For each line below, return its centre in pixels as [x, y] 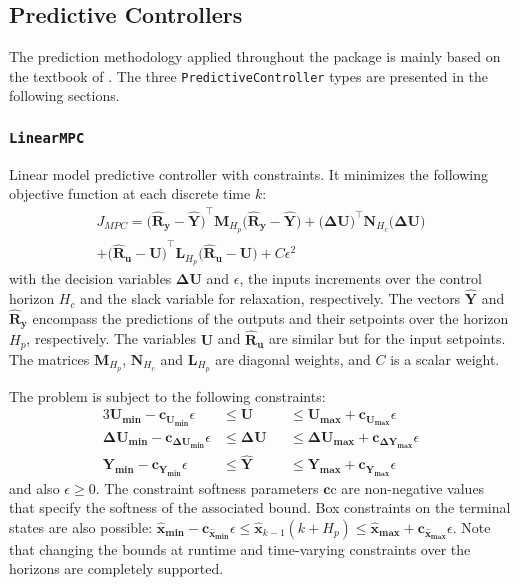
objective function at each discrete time [130, 193]
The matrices [49, 358]
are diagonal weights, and [293, 358]
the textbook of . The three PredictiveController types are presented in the [249, 75]
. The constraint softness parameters [207, 487]
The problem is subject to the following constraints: [167, 395]
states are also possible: [81, 526]
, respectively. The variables [111, 338]
